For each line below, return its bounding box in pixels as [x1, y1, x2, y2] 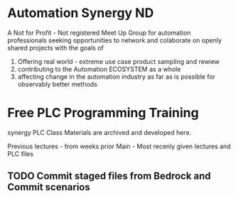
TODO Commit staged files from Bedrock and [7, 170, 211, 182]
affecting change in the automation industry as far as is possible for [17, 72, 215, 81]
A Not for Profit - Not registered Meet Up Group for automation [7, 28, 191, 37]
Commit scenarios [7, 181, 90, 193]
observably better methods [17, 79, 98, 88]
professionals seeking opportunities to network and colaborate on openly [7, 35, 222, 44]
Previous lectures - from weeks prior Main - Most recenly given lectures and [7, 142, 231, 150]
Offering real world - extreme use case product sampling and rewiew [17, 57, 220, 65]
